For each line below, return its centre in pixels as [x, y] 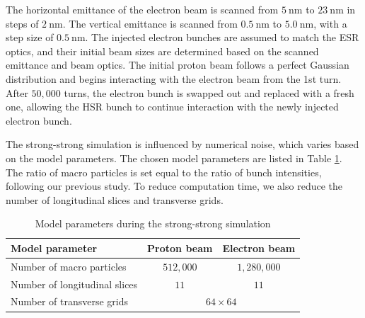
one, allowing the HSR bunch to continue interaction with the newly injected [172, 107]
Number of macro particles [69, 266]
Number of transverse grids [70, 301]
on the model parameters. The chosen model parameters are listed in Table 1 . [174, 158]
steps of [22, 23]
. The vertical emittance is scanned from [150, 23]
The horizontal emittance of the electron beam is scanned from [142, 9]
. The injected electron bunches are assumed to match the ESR [222, 37]
